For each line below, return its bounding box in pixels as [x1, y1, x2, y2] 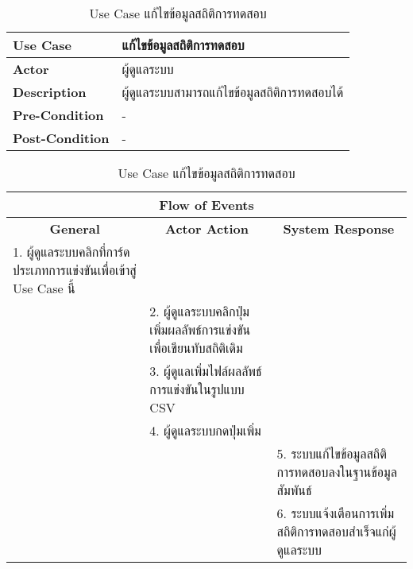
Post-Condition [13, 129, 110, 147]
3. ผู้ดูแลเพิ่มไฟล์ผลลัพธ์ [149, 362, 262, 380]
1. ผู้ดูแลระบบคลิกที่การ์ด [13, 242, 130, 261]
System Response [283, 219, 395, 238]
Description [13, 83, 87, 101]
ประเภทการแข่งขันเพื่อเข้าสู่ [13, 261, 137, 279]
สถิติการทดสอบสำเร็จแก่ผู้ [276, 522, 396, 540]
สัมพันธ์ [276, 481, 312, 499]
